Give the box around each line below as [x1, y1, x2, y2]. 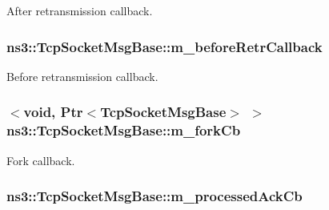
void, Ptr [23, 102, 83, 122]
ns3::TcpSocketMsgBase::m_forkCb [6, 120, 241, 140]
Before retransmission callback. [6, 67, 158, 84]
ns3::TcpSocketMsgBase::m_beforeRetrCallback [6, 36, 323, 56]
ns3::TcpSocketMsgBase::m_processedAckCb [6, 186, 303, 206]
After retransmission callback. [6, 2, 153, 18]
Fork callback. [6, 151, 75, 168]
